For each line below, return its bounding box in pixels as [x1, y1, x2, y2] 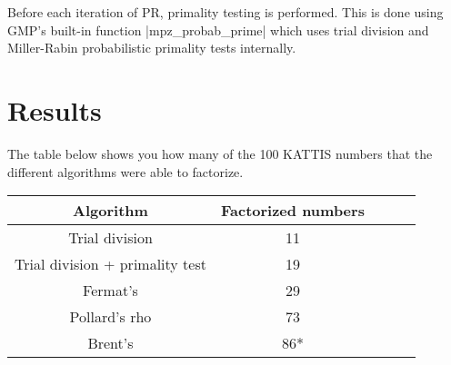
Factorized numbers [220, 200, 365, 222]
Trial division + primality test [15, 253, 206, 275]
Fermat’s [83, 280, 138, 301]
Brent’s [87, 332, 134, 354]
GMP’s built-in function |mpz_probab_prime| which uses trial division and [7, 20, 429, 39]
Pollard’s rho [69, 306, 152, 328]
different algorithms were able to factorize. [7, 162, 244, 181]
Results [7, 91, 102, 128]
